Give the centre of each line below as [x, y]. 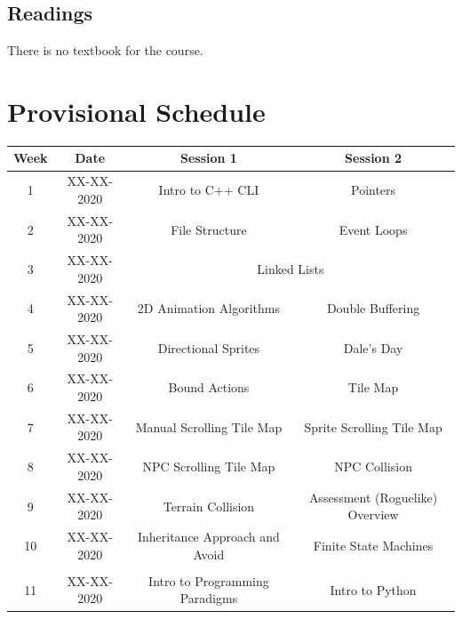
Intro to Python [373, 589]
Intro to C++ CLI [209, 190]
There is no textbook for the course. [105, 50]
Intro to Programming [209, 580]
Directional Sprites [209, 347]
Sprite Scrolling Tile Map [373, 426]
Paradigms [209, 598]
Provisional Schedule [136, 111]
